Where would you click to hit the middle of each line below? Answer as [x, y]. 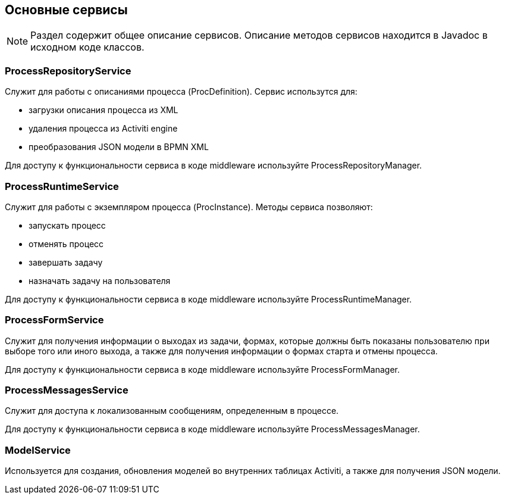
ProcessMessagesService [67, 390]
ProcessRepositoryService [68, 71]
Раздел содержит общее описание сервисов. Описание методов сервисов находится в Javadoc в [259, 35]
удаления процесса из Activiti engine [103, 129]
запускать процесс [67, 225]
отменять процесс [66, 244]
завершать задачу [66, 262]
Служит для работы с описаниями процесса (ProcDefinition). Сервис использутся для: [181, 92]
